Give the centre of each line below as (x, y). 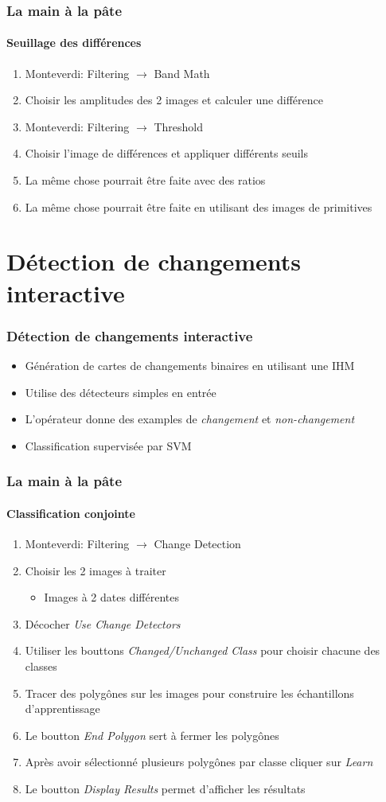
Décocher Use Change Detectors (103, 623)
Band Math (182, 73)
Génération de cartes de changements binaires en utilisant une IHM (190, 365)
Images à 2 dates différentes (111, 597)
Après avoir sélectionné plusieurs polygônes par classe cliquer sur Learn (199, 762)
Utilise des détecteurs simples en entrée (121, 392)
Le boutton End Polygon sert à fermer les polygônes (152, 735)
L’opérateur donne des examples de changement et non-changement (190, 419)
